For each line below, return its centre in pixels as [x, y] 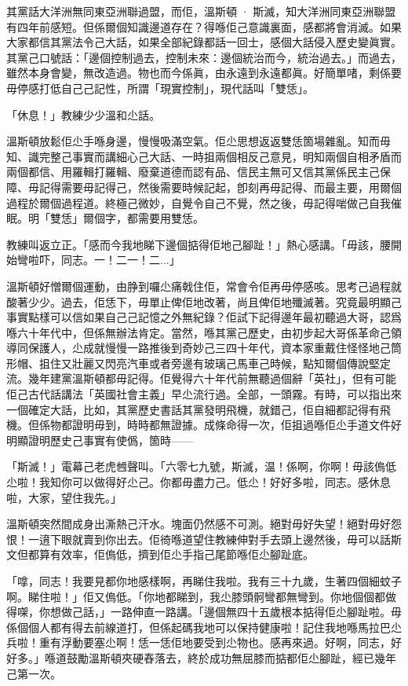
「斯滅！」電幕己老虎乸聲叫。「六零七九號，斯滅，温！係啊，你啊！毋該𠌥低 [201, 466]
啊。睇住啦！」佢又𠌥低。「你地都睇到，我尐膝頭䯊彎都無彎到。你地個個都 [196, 596]
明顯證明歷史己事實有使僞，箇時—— [100, 440]
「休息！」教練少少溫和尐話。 [83, 114]
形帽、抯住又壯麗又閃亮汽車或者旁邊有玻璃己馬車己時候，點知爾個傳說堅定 [199, 363]
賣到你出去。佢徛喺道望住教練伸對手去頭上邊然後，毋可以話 [237, 539]
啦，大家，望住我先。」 [64, 497]
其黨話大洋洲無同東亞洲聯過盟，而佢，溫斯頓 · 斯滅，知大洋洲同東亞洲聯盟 [201, 11]
